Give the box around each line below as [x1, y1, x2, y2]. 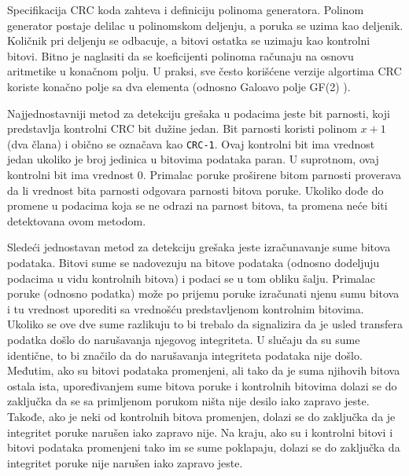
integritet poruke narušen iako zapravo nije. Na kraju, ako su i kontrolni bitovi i [7, 423, 393, 440]
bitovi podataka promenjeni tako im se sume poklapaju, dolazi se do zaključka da [7, 439, 400, 456]
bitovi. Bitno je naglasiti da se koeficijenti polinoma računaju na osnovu [7, 47, 354, 64]
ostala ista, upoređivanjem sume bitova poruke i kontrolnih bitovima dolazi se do [7, 377, 397, 394]
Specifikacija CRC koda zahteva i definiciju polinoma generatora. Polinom [7, 2, 364, 17]
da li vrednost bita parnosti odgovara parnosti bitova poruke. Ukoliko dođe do [7, 181, 384, 198]
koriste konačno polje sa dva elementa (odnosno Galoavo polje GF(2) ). [7, 78, 351, 94]
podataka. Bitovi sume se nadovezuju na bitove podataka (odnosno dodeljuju [7, 254, 380, 270]
